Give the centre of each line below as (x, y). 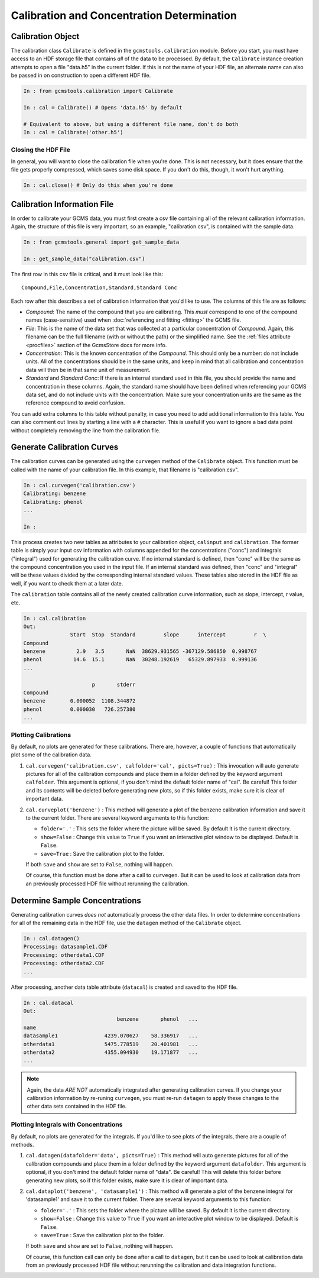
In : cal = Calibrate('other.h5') (73, 132)
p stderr (114, 684)
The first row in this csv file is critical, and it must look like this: (87, 274)
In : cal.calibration (55, 618)
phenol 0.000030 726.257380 (79, 709)
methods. (22, 1145)
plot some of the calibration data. (51, 755)
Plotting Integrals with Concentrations (67, 1125)
